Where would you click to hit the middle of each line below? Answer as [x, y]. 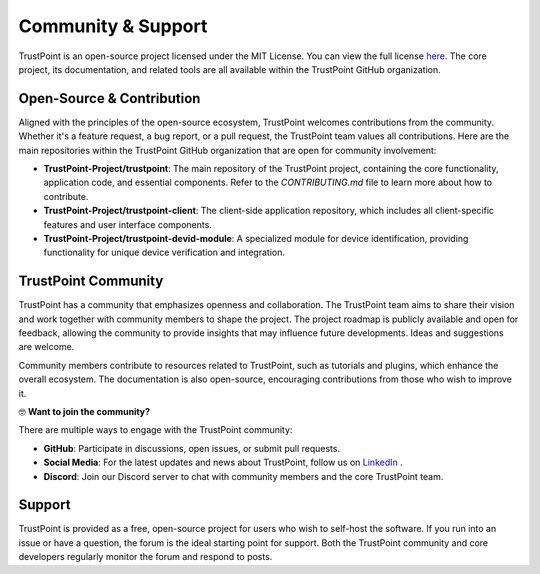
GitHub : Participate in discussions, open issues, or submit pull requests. [191, 448]
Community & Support [113, 26]
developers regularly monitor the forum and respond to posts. [145, 557]
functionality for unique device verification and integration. [164, 252]
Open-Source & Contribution [109, 98]
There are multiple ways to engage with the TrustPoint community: [155, 430]
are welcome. [46, 347]
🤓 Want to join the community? [84, 411]
